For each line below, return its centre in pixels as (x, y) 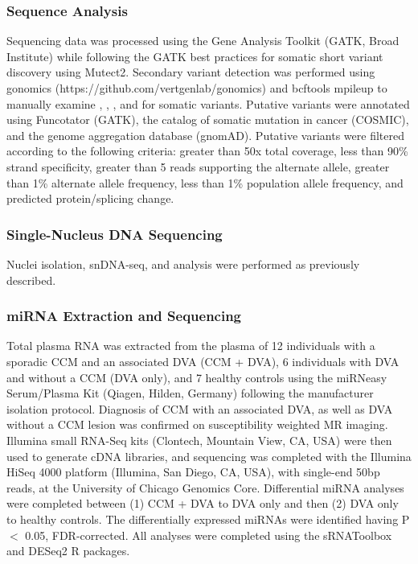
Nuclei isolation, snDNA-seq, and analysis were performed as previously (183, 263)
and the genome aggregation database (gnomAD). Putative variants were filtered (205, 135)
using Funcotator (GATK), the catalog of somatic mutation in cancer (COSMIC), (208, 119)
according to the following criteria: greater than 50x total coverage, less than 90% (207, 151)
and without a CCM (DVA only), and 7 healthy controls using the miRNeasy (197, 377)
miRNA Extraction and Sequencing (124, 316)
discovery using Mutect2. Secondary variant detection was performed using (191, 72)
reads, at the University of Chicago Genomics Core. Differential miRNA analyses (205, 487)
